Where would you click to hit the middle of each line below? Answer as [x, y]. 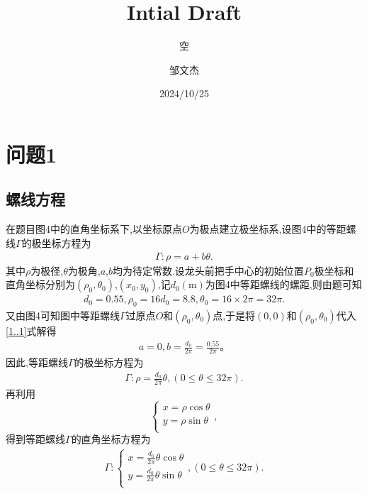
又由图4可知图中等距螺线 [63, 315]
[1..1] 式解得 [31, 330]
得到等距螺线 [35, 439]
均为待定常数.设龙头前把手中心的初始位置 [208, 270]
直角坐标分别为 [40, 284]
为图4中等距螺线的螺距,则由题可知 [283, 284]
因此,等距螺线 [37, 362]
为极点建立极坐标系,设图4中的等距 [268, 229]
